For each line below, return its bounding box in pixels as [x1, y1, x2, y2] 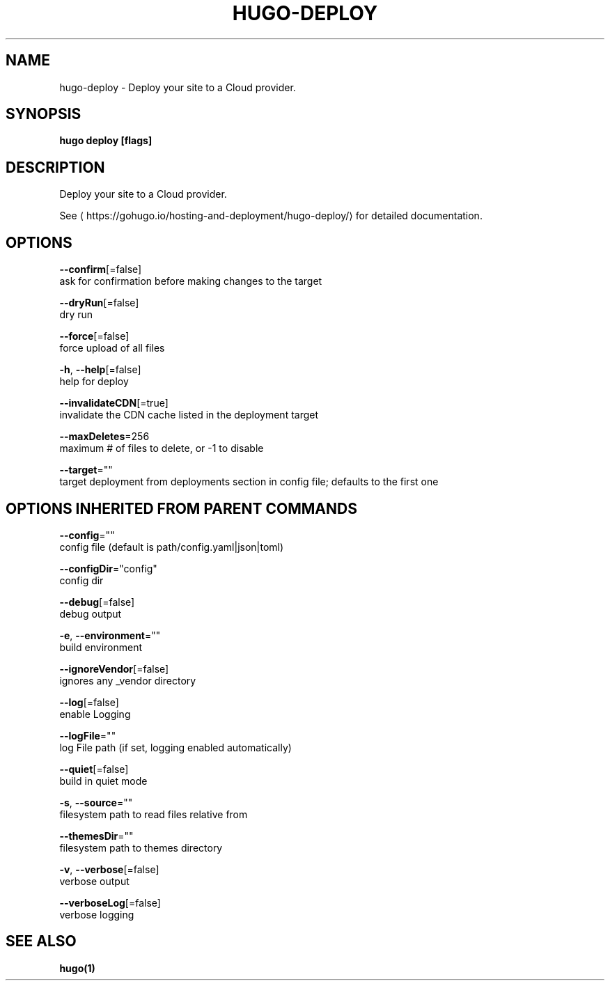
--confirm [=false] [59, 263, 142, 276]
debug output [59, 607, 122, 620]
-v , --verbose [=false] [59, 863, 159, 875]
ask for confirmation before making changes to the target [59, 275, 322, 288]
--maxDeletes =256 [59, 430, 150, 443]
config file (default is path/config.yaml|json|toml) [59, 540, 284, 553]
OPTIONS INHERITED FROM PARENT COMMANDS [6, 499, 357, 517]
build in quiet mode [59, 774, 148, 787]
